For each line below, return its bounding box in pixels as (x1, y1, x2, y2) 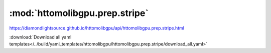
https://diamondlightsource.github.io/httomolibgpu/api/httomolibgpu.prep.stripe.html (9, 25, 184, 31)
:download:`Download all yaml (9, 34, 72, 40)
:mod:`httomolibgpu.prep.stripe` (9, 7, 149, 18)
